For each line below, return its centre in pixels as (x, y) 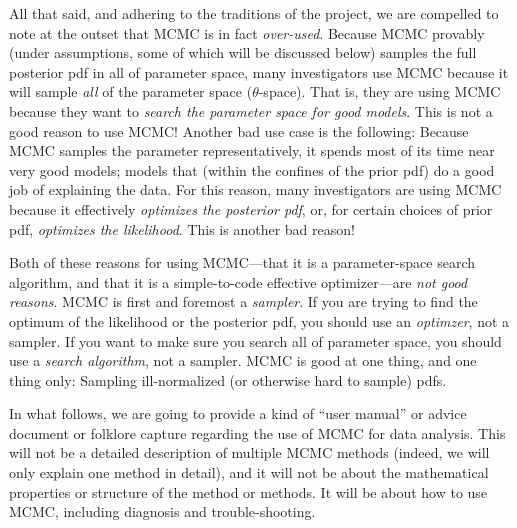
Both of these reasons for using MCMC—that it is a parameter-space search (242, 262)
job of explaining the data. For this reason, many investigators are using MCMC (255, 189)
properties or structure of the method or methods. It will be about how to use (248, 491)
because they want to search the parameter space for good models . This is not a (251, 110)
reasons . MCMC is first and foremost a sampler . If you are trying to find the (243, 301)
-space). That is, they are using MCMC (379, 91)
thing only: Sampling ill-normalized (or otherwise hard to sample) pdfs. (228, 379)
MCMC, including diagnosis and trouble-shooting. (162, 511)
